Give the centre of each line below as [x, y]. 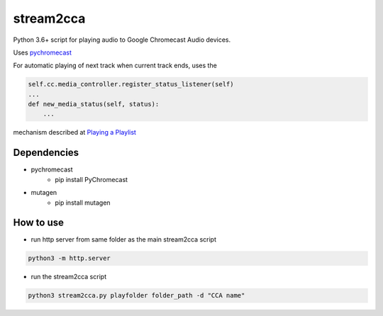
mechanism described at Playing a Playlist [74, 132]
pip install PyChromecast [91, 179]
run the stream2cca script [68, 277]
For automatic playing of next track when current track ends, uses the [115, 66]
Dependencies [46, 153]
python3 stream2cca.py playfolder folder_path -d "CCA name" [137, 295]
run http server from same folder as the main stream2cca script [123, 239]
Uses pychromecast [43, 52]
